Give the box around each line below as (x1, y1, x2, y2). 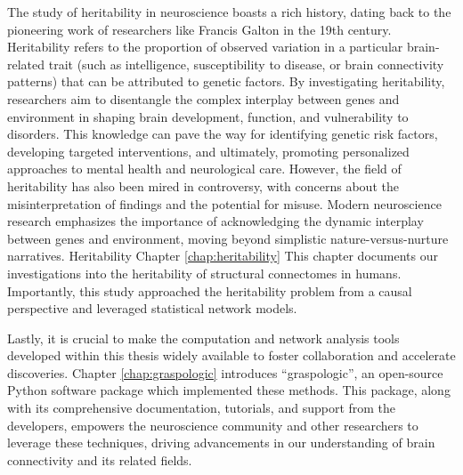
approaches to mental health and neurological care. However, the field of (7, 159, 402, 178)
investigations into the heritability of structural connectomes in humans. (7, 263, 402, 282)
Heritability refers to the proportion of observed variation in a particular (7, 37, 403, 56)
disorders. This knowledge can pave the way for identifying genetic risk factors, (7, 125, 438, 143)
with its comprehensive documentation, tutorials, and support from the (7, 399, 396, 417)
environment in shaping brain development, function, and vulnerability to (7, 107, 409, 125)
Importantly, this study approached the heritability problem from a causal (7, 281, 412, 300)
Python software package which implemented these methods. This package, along (7, 381, 451, 399)
